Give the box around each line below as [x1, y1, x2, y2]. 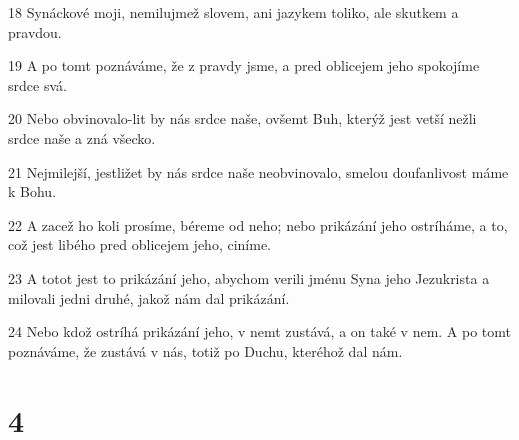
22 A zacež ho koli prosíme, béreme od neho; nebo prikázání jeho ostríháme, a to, [8, 214, 508, 235]
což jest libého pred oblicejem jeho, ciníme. [8, 234, 271, 255]
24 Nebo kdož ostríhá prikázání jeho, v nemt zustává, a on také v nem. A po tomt [8, 321, 512, 342]
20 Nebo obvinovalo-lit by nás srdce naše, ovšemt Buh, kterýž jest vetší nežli [8, 108, 477, 129]
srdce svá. [8, 74, 67, 95]
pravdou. [8, 21, 62, 42]
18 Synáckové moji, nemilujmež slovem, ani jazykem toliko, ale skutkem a [8, 2, 459, 22]
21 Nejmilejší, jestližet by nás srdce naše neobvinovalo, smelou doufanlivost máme [8, 161, 509, 182]
